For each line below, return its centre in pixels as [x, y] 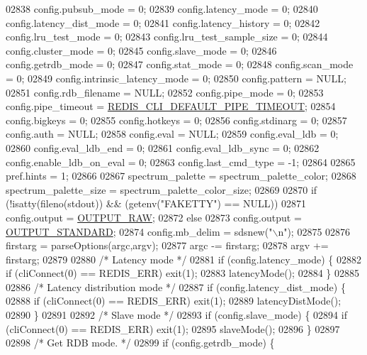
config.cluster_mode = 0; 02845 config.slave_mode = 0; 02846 [141, 50]
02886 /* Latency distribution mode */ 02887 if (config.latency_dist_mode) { [176, 286]
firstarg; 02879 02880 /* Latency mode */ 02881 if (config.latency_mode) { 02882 [184, 259]
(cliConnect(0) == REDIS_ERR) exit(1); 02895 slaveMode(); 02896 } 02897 [173, 328]
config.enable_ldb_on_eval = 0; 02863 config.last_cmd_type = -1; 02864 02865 [181, 162]
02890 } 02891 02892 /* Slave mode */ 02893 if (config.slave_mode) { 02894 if [176, 315]
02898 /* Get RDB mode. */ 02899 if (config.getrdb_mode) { [140, 343]
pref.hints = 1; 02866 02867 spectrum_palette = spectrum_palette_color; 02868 [181, 176]
